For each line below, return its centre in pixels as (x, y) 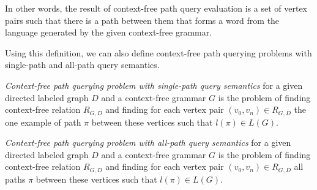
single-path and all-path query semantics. (82, 65)
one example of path (43, 122)
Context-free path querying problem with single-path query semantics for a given (154, 85)
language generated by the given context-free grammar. (109, 32)
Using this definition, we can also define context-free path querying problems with (158, 52)
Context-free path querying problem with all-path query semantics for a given (148, 142)
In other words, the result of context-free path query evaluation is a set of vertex (156, 8)
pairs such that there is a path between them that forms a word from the (142, 20)
